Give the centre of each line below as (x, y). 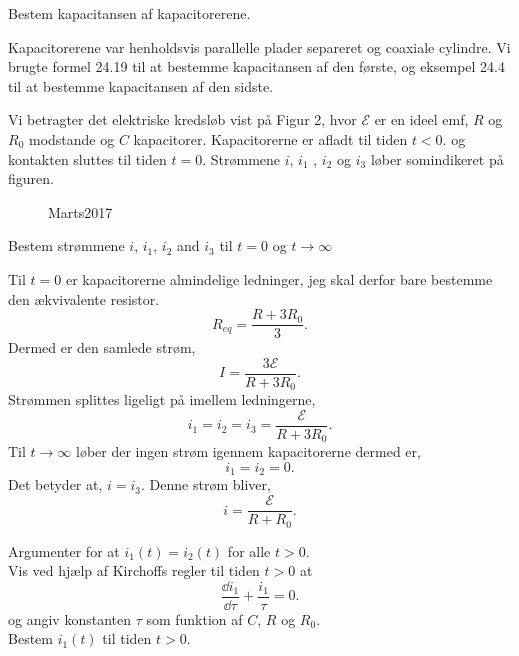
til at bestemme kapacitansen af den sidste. (141, 85)
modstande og (71, 138)
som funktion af (194, 618)
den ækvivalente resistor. (84, 298)
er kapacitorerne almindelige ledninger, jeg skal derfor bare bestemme (279, 278)
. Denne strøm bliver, (206, 484)
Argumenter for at (64, 550)
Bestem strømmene (66, 245)
